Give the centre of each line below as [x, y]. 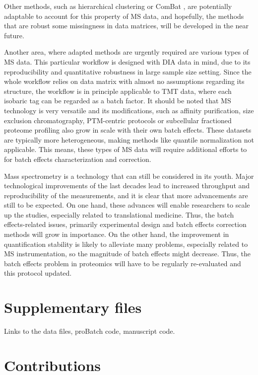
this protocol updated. [38, 273]
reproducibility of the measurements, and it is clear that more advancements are [126, 195]
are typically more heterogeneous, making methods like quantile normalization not [129, 139]
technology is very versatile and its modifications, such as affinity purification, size [129, 110]
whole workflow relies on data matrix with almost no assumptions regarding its [124, 81]
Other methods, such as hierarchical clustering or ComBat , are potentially [118, 6]
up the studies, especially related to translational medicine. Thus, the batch [119, 214]
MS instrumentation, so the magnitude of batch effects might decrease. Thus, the [128, 254]
